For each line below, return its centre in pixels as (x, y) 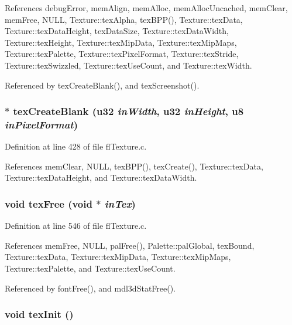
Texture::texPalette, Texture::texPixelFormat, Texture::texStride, (122, 54)
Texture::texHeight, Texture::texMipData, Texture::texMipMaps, (121, 42)
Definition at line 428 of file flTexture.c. (76, 146)
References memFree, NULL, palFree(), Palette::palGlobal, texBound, (130, 245)
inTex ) (120, 204)
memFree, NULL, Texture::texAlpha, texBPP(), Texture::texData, (124, 19)
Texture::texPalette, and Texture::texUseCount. (90, 268)
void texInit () (39, 314)
